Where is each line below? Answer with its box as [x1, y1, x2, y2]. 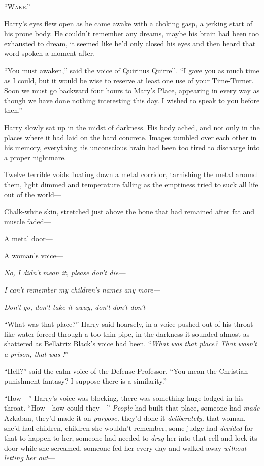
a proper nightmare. [4, 152, 67, 162]
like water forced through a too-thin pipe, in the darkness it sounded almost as [4, 328, 250, 339]
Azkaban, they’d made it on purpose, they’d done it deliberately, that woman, [4, 413, 246, 423]
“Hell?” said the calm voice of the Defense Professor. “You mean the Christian [4, 365, 248, 376]
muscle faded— [4, 216, 51, 226]
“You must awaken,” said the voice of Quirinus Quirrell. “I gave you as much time [4, 65, 259, 75]
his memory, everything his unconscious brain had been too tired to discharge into [4, 142, 260, 153]
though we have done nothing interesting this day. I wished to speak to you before [4, 95, 260, 105]
